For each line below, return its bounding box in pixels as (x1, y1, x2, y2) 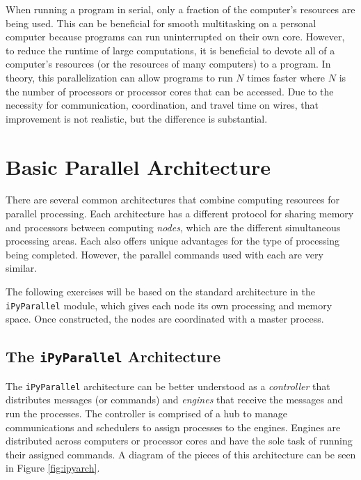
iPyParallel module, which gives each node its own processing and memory (6, 297, 332, 312)
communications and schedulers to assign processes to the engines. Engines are (6, 419, 341, 434)
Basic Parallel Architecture (6, 152, 271, 180)
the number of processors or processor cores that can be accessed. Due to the (6, 84, 334, 98)
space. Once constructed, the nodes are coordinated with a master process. (6, 311, 324, 326)
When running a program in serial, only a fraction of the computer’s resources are (6, 2, 355, 16)
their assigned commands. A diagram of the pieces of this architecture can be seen (6, 447, 356, 461)
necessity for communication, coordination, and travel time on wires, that (6, 98, 319, 112)
